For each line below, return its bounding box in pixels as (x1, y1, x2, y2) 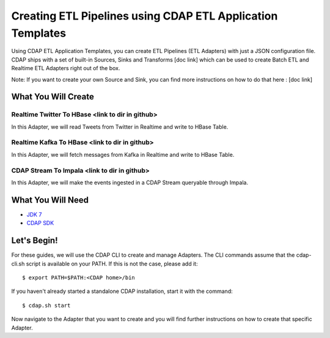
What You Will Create (11, 92, 95, 102)
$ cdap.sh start (22, 302, 71, 309)
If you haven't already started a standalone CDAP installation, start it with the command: (11, 287, 233, 295)
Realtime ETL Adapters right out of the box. (11, 65, 120, 72)
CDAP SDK (26, 220, 54, 227)
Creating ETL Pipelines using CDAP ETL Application (11, 9, 278, 23)
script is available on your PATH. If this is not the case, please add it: (26, 260, 198, 267)
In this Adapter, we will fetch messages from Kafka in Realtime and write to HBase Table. (11, 151, 235, 158)
